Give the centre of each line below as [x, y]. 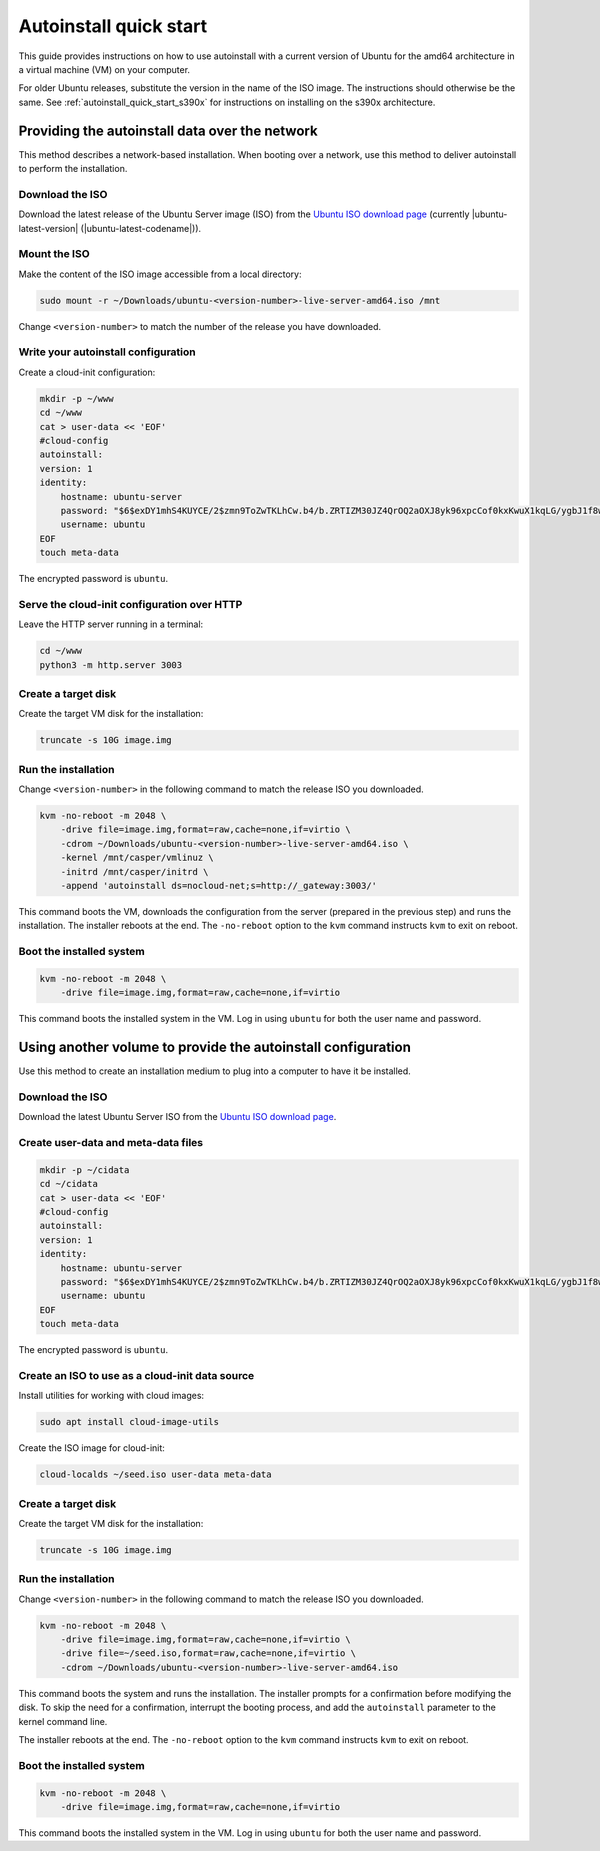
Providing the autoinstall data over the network [168, 130]
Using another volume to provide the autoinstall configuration [215, 1047]
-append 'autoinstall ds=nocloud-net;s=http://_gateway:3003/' [219, 885]
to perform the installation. [73, 169]
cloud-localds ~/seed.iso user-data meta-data [155, 1474]
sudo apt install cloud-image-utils [129, 1422]
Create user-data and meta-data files [111, 1143]
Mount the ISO [54, 254]
